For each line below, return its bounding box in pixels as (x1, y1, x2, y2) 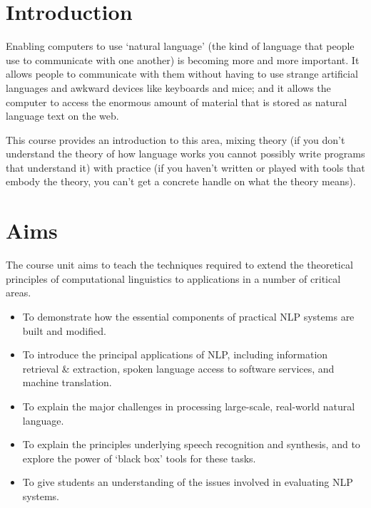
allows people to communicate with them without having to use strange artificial (6, 66, 358, 81)
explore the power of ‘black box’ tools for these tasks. (22, 450, 256, 465)
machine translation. (22, 375, 112, 390)
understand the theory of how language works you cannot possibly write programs (6, 146, 365, 161)
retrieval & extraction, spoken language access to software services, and (22, 361, 335, 375)
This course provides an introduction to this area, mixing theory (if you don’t (6, 132, 345, 147)
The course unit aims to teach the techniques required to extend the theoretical (6, 257, 353, 272)
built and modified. (22, 323, 106, 338)
